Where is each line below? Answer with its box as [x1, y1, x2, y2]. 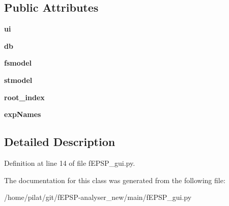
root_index [4, 92, 45, 102]
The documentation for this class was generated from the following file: [4, 174, 225, 185]
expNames [4, 109, 41, 120]
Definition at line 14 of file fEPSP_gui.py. [4, 157, 135, 168]
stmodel [4, 74, 33, 85]
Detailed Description [4, 134, 116, 150]
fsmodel [4, 57, 32, 68]
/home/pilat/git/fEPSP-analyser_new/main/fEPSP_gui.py [4, 192, 192, 202]
